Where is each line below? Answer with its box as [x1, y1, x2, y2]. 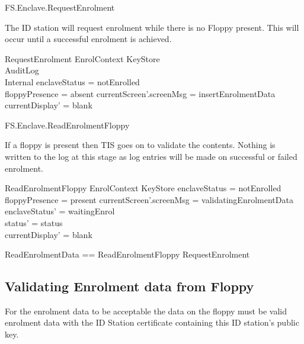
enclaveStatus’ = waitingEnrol [5, 205, 115, 217]
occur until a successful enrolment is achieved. [5, 33, 172, 45]
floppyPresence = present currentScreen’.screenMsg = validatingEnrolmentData [5, 193, 293, 205]
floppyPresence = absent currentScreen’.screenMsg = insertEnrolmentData [5, 87, 276, 99]
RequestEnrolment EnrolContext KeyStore [5, 52, 160, 65]
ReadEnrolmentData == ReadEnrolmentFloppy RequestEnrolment [5, 248, 250, 261]
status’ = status [5, 216, 63, 229]
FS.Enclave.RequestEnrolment [5, 1, 115, 13]
